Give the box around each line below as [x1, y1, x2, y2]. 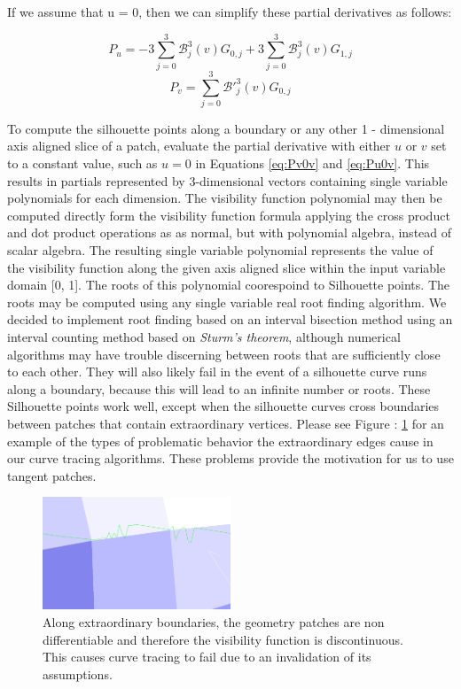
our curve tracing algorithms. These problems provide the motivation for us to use [7, 449, 454, 468]
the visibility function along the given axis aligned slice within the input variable [7, 258, 446, 276]
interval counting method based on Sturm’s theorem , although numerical [7, 327, 401, 345]
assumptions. [43, 664, 113, 683]
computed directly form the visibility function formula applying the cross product [7, 205, 450, 224]
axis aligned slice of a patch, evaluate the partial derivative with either [7, 136, 391, 155]
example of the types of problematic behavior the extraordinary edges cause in [7, 431, 434, 450]
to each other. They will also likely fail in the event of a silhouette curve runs [7, 362, 427, 381]
